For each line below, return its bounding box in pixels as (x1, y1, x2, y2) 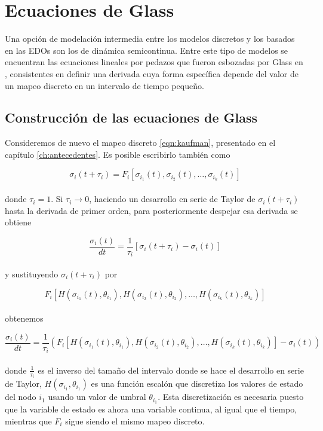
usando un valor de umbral (48, 390, 146, 403)
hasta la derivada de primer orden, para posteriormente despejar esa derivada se (5, 204, 298, 216)
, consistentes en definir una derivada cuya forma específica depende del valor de (5, 67, 299, 80)
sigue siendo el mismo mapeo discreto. (65, 414, 205, 427)
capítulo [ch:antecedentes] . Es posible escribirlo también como (5, 148, 230, 160)
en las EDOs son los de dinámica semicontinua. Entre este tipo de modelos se (5, 44, 288, 56)
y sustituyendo (5, 267, 59, 280)
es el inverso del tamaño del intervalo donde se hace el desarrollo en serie (38, 363, 304, 376)
